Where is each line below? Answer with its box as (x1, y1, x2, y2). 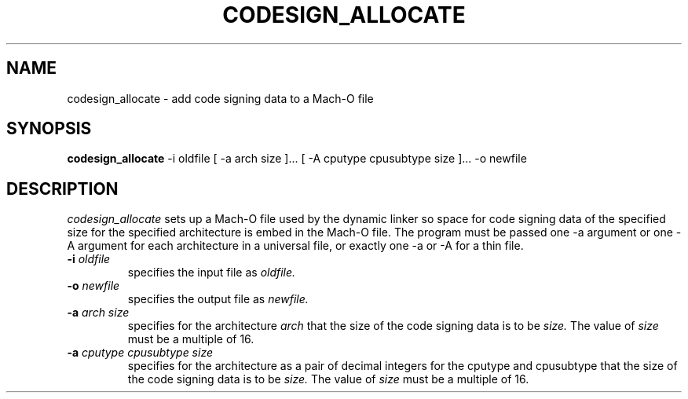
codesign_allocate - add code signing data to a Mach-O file (67, 91, 374, 105)
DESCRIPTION (6, 178, 119, 199)
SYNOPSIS (6, 119, 92, 139)
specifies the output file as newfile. (127, 292, 309, 306)
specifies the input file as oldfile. (127, 265, 296, 280)
